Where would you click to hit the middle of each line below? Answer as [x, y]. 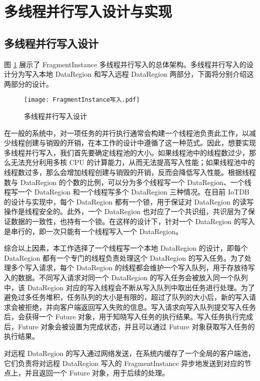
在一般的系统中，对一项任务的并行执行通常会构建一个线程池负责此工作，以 [126, 133]
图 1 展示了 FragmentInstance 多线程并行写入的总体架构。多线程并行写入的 [125, 64]
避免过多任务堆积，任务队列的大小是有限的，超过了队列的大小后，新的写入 [126, 297]
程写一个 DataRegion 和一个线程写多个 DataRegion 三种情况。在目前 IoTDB [127, 192]
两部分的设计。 [28, 83]
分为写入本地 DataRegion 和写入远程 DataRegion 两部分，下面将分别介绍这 [132, 74]
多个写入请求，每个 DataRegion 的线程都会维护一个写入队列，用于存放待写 [133, 267]
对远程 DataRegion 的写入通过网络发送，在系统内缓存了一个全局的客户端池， [129, 353]
